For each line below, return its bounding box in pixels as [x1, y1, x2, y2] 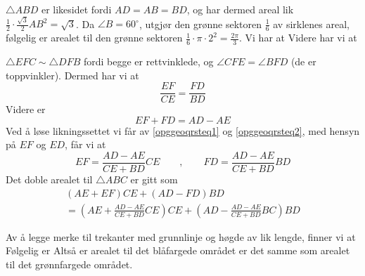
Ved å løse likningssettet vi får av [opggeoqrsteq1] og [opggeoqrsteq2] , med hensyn [6, 123, 360, 138]
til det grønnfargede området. [6, 256, 133, 271]
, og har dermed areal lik [186, 2, 294, 16]
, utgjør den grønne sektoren [139, 16, 262, 31]
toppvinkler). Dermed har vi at [6, 67, 139, 82]
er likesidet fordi [41, 2, 112, 16]
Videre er [6, 102, 46, 117]
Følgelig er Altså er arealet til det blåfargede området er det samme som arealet [6, 243, 350, 258]
